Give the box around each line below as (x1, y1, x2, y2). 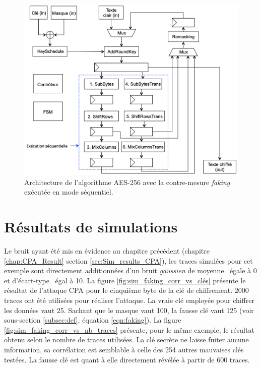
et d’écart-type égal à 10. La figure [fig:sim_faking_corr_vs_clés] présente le (4, 275, 246, 285)
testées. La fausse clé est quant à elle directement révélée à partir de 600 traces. (4, 354, 250, 364)
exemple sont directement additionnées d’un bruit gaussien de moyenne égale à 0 (4, 265, 257, 276)
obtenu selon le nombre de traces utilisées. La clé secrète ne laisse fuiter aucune (4, 334, 249, 345)
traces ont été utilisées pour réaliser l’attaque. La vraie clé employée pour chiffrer (4, 294, 254, 305)
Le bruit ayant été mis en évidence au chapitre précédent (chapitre (4, 246, 210, 256)
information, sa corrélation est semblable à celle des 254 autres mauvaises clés (4, 344, 244, 354)
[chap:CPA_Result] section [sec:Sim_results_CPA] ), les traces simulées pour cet (4, 255, 253, 266)
